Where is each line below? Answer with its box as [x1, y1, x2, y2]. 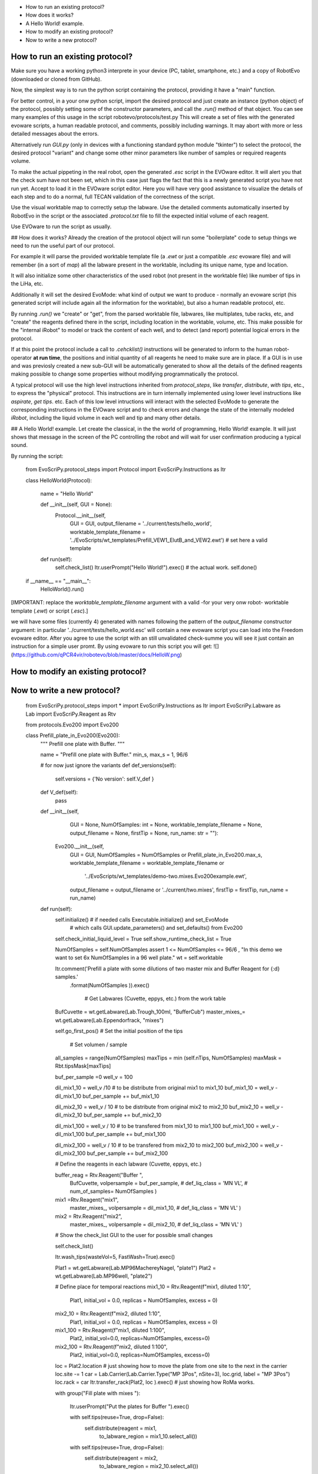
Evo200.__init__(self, [55, 843, 104, 850]
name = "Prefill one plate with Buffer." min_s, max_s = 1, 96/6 [40, 751, 188, 758]
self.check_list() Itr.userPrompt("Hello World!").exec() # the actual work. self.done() [55, 564, 257, 571]
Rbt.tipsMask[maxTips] [55, 1062, 111, 1070]
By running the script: [11, 452, 64, 459]
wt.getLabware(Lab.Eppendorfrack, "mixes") [55, 1016, 164, 1024]
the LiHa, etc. [11, 280, 44, 287]
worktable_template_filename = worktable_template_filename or [69, 859, 225, 866]
